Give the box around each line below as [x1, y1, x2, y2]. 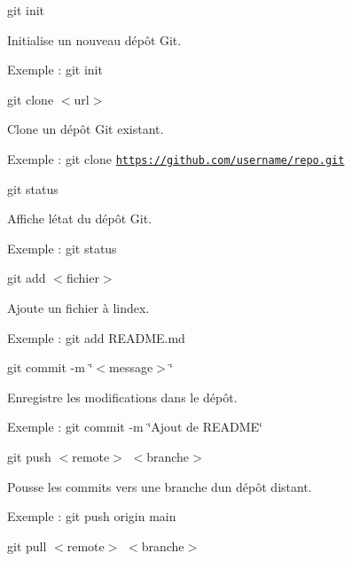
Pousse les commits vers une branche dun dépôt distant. [7, 477, 312, 495]
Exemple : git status [7, 238, 117, 257]
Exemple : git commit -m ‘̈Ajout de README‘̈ [7, 417, 262, 436]
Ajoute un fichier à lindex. [7, 299, 150, 316]
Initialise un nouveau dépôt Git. [7, 30, 182, 49]
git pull [7, 536, 47, 555]
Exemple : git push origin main [7, 507, 176, 526]
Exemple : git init [7, 60, 103, 79]
